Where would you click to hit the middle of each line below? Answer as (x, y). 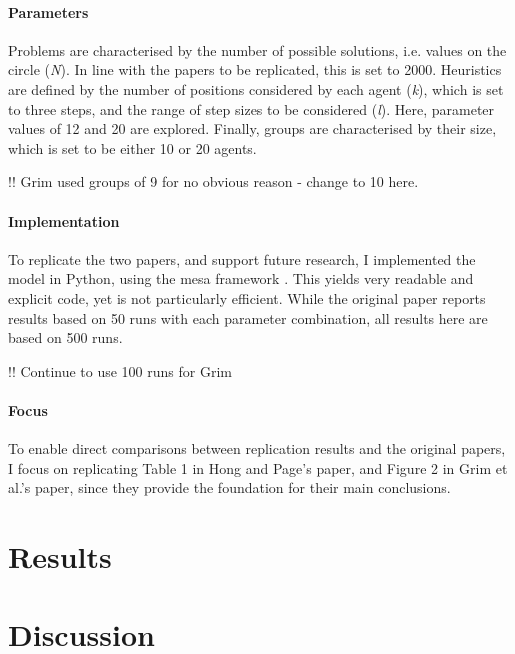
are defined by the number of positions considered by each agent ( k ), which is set (256, 88)
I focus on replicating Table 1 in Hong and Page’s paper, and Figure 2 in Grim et (258, 467)
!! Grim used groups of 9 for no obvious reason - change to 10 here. (213, 181)
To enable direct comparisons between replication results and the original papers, (257, 448)
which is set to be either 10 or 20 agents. (132, 147)
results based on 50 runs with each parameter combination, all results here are (248, 317)
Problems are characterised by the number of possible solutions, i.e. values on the (257, 49)
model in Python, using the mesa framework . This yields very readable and (241, 278)
